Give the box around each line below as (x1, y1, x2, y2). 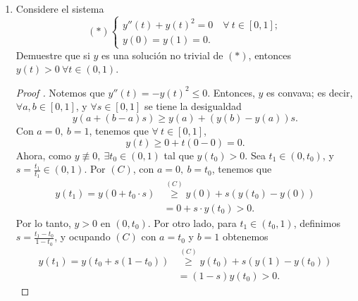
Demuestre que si (16, 47, 90, 62)
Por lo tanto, (16, 215, 71, 230)
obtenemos (222, 229, 268, 244)
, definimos (293, 215, 340, 230)
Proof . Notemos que (16, 85, 105, 99)
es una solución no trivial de (101, 47, 223, 62)
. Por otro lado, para (147, 215, 237, 230)
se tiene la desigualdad (144, 99, 242, 113)
